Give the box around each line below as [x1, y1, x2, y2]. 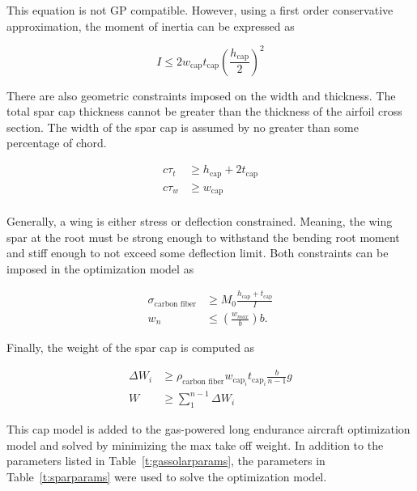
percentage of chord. [6, 134, 107, 151]
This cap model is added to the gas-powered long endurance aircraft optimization [6, 420, 411, 437]
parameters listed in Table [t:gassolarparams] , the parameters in [6, 452, 326, 469]
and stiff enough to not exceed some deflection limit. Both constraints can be [6, 244, 389, 261]
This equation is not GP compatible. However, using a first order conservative [6, 2, 394, 18]
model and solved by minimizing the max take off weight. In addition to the [6, 436, 384, 453]
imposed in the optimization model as [6, 260, 194, 277]
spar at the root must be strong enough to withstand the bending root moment [6, 228, 400, 245]
